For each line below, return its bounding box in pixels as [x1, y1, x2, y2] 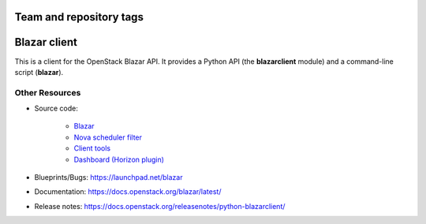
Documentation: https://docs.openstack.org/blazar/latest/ [34, 187, 222, 196]
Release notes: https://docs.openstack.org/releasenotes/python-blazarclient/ [34, 201, 286, 211]
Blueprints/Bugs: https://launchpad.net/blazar [34, 173, 183, 182]
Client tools [73, 144, 110, 153]
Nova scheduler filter [73, 133, 142, 142]
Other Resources [14, 87, 81, 98]
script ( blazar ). [14, 67, 64, 77]
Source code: [34, 103, 78, 114]
